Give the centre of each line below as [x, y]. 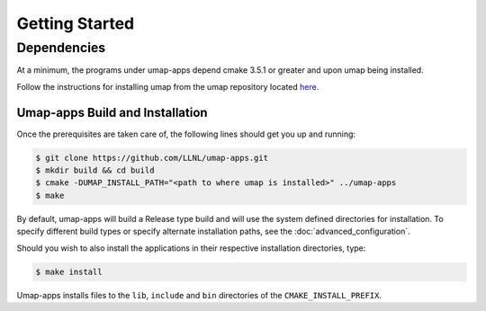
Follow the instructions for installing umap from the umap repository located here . [168, 86]
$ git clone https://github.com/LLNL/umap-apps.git [152, 158]
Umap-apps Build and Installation [112, 112]
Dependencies [61, 48]
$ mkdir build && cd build [95, 170]
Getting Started [76, 23]
